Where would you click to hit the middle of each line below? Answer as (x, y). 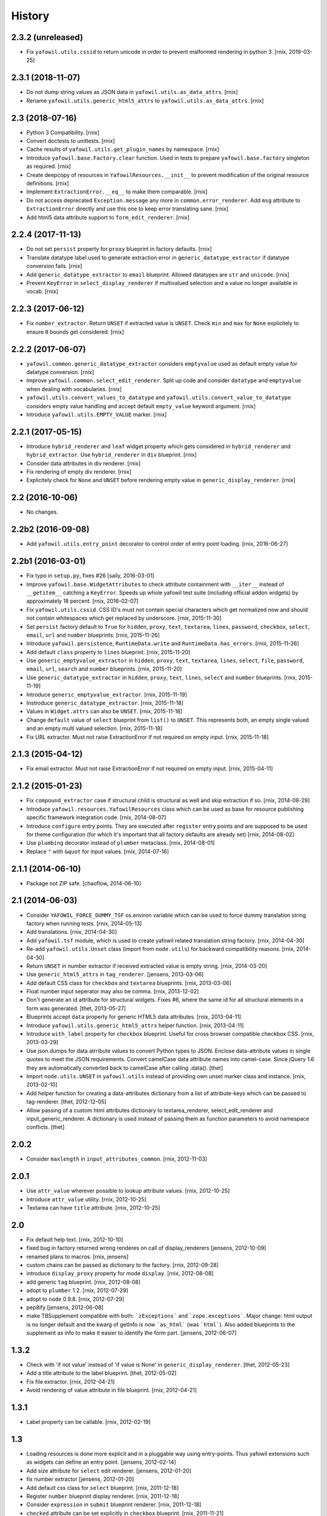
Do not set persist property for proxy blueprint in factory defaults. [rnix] (119, 249)
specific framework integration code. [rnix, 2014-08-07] (96, 817)
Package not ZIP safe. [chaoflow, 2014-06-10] (84, 883)
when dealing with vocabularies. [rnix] (74, 389)
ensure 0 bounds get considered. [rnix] (75, 332)
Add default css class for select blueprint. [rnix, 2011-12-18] (103, 1487)
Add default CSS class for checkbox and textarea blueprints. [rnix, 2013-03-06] (129, 983)
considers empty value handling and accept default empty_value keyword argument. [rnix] (141, 406)
